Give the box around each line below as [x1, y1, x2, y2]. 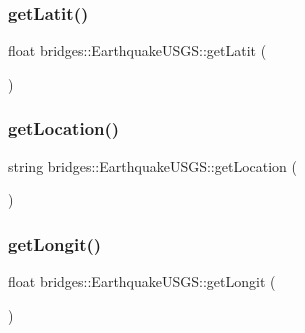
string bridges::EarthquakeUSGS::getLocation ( [8, 155, 297, 176]
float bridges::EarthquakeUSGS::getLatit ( [8, 40, 267, 61]
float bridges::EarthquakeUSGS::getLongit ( [8, 271, 276, 292]
